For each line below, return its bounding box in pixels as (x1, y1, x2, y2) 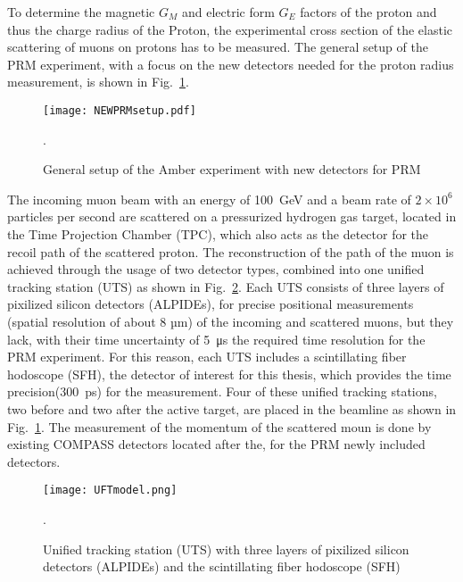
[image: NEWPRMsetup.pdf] (43, 104, 196, 117)
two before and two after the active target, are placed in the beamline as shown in (7, 399, 457, 418)
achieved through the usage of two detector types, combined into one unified (7, 260, 425, 279)
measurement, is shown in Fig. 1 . (7, 72, 189, 91)
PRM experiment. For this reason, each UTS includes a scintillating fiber (7, 347, 407, 366)
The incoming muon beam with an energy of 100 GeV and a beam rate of (7, 189, 411, 208)
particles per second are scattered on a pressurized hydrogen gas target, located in (7, 207, 457, 226)
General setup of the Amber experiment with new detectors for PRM (43, 160, 421, 179)
